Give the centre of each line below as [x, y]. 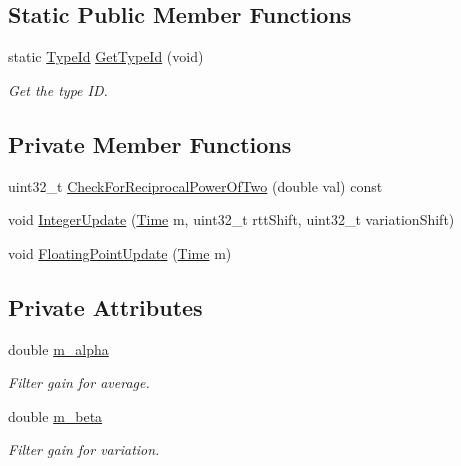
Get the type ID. [58, 89]
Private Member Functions [150, 143]
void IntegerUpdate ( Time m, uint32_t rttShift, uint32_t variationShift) [231, 219]
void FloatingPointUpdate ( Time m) [120, 252]
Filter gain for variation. [84, 449]
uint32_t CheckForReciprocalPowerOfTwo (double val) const [195, 185]
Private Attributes [105, 306]
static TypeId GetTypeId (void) [106, 56]
